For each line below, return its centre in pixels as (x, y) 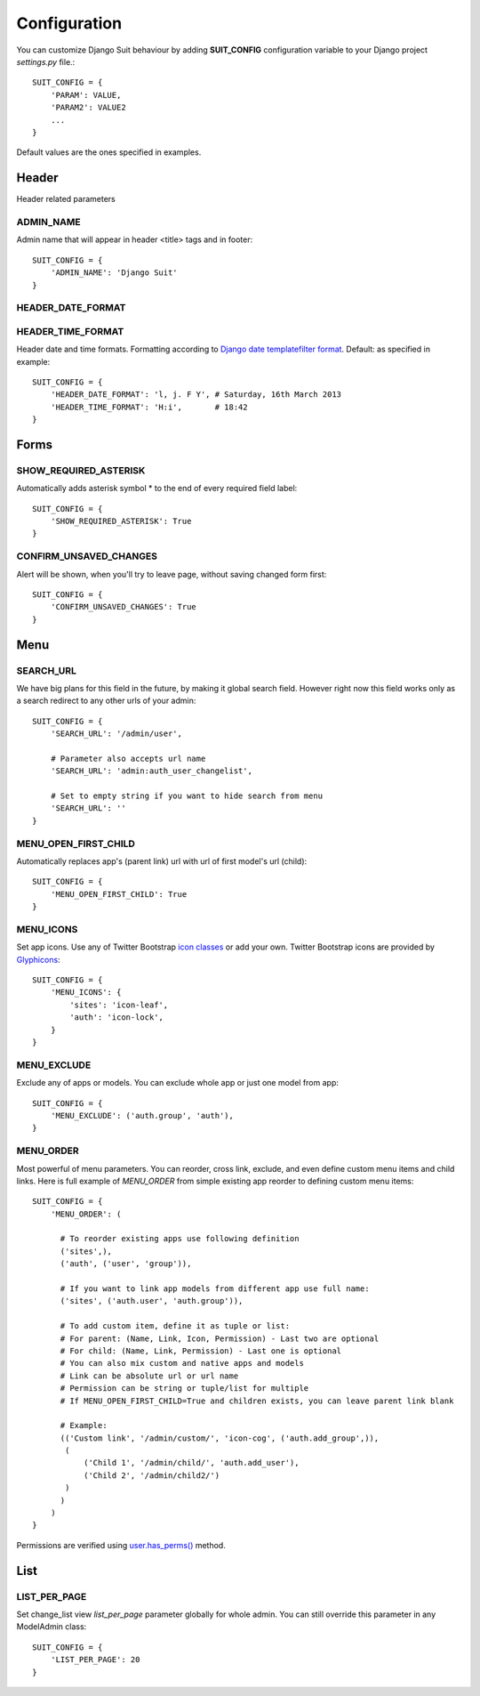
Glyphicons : (39, 959)
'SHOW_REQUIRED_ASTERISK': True (121, 521)
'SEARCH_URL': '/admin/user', (116, 734)
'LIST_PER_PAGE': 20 (95, 1660)
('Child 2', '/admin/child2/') (152, 1475)
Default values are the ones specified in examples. (109, 152)
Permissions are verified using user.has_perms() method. (121, 1545)
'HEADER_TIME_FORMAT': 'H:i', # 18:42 (149, 407)
